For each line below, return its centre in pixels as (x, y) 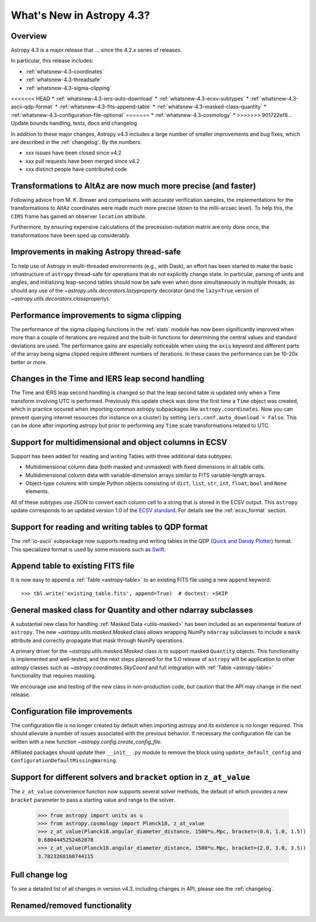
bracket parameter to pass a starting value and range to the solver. (93, 800)
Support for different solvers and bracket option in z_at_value (130, 777)
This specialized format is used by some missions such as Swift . (88, 549)
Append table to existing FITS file (73, 566)
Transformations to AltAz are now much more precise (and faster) (133, 186)
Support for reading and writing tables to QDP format (109, 527)
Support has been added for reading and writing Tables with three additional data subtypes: (121, 456)
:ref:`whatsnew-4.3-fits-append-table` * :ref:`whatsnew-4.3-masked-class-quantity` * (162, 107)
